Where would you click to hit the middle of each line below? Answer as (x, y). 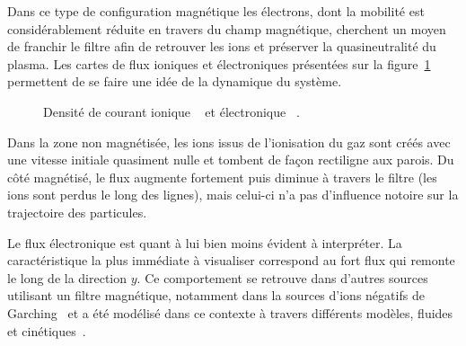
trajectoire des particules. (77, 212)
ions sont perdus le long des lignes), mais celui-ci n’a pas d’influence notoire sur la (233, 195)
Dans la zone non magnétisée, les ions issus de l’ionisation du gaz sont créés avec (229, 142)
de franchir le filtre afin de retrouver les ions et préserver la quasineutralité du (222, 46)
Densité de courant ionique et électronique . (171, 111)
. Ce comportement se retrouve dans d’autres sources (282, 277)
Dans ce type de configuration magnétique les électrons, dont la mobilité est (216, 11)
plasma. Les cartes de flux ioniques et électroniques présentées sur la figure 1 (219, 63)
